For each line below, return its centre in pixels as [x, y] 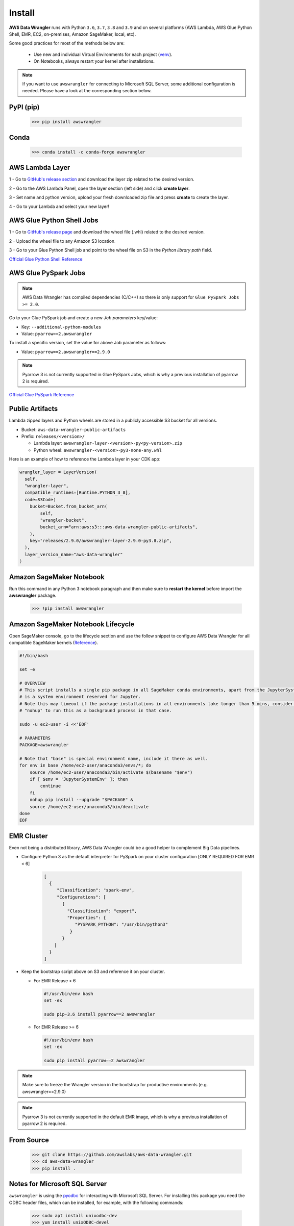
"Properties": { [86, 918]
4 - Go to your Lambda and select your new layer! [59, 206]
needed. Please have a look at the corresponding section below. [87, 91]
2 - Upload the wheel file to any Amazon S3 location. [62, 241]
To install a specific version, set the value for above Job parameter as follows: [88, 343]
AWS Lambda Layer [40, 167]
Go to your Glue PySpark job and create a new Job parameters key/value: [83, 318]
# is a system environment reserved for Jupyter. [80, 697]
